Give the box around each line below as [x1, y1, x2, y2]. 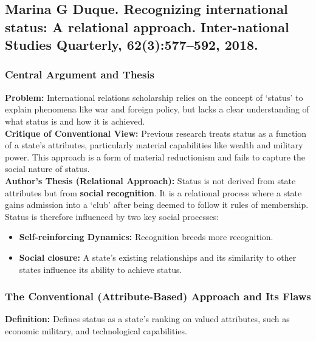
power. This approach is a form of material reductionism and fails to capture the [5, 150, 306, 163]
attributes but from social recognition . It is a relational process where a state [5, 186, 302, 199]
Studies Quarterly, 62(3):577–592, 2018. [5, 35, 258, 54]
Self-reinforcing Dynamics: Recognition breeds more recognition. [19, 230, 273, 243]
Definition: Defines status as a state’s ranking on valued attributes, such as [5, 312, 290, 325]
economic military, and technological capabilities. [5, 324, 187, 337]
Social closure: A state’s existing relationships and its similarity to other [19, 250, 297, 263]
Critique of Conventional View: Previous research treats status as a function [5, 126, 307, 139]
